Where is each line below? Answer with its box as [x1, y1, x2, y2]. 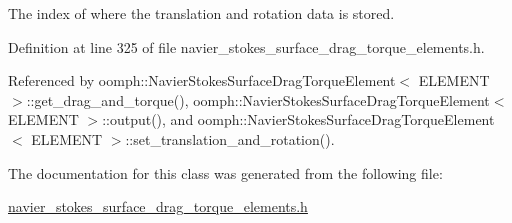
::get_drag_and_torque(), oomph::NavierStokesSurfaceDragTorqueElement [26, 89, 490, 110]
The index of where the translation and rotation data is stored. [8, 3, 395, 23]
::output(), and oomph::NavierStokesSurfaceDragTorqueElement [102, 109, 495, 130]
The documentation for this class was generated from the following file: [8, 162, 443, 183]
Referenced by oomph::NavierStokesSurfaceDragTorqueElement [8, 70, 396, 91]
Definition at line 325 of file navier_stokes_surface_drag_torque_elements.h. [8, 36, 485, 57]
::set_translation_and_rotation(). [125, 128, 335, 149]
